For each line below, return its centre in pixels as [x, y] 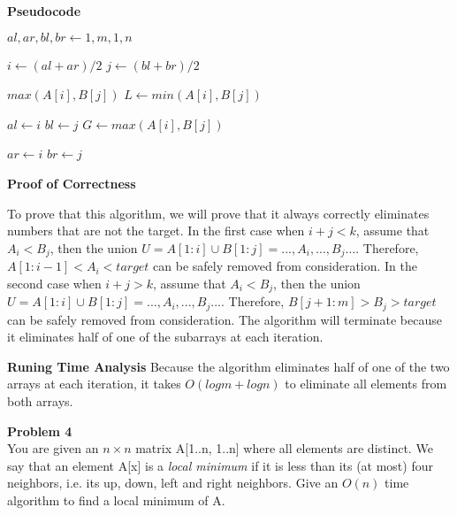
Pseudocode [44, 11]
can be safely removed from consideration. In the [286, 266]
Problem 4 [40, 430]
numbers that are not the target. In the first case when [156, 231]
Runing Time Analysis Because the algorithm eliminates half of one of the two [228, 366]
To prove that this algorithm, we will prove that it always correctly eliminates [218, 213]
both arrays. [40, 401]
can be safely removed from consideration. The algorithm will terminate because [225, 319]
